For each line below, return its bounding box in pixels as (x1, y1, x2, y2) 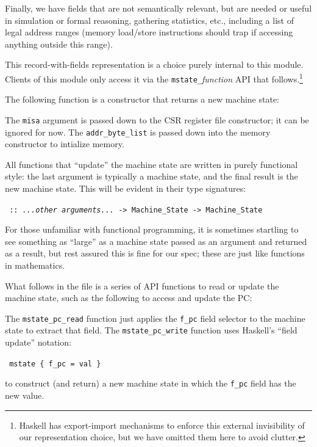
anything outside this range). (5, 37, 113, 50)
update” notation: (5, 336, 71, 349)
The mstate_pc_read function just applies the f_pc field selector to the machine (5, 311, 305, 324)
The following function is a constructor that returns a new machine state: (5, 93, 280, 106)
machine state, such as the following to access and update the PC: (5, 291, 252, 304)
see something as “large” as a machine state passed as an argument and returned (5, 234, 307, 247)
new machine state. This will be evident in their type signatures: (5, 181, 246, 194)
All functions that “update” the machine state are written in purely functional (5, 158, 298, 170)
